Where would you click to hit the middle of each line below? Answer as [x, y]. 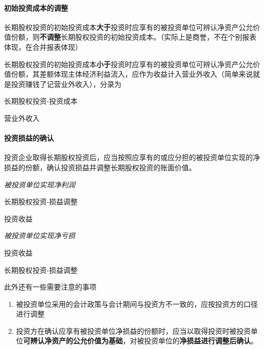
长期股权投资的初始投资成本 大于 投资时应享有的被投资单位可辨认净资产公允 [128, 27]
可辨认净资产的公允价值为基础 [73, 341]
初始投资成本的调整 [36, 7]
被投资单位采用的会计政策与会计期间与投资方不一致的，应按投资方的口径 [137, 304]
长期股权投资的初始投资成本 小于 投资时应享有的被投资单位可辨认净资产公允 [128, 64]
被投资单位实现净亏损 [40, 235]
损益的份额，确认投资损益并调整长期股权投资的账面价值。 [100, 167]
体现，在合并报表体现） [43, 46]
